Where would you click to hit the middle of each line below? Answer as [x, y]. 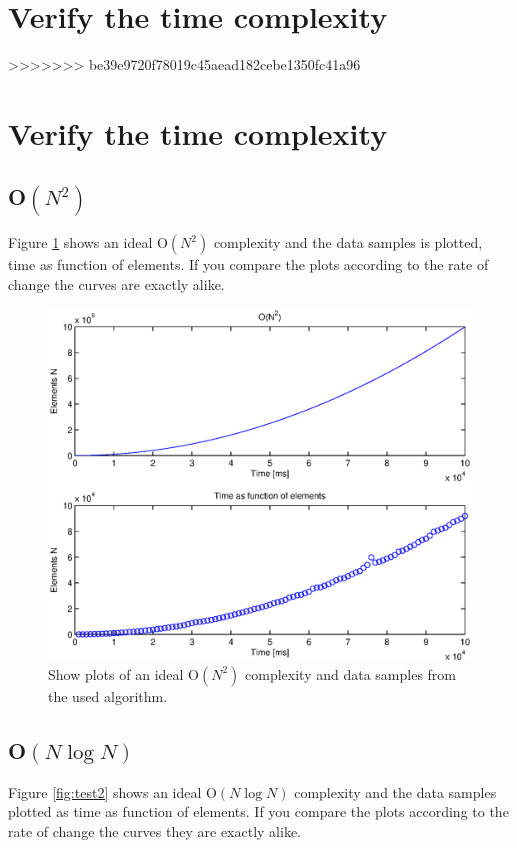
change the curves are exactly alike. [116, 283]
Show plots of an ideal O [123, 673]
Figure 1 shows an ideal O [88, 242]
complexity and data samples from [351, 673]
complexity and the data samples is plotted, [348, 242]
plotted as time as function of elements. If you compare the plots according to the [258, 811]
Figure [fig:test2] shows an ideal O [112, 791]
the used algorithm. [108, 695]
